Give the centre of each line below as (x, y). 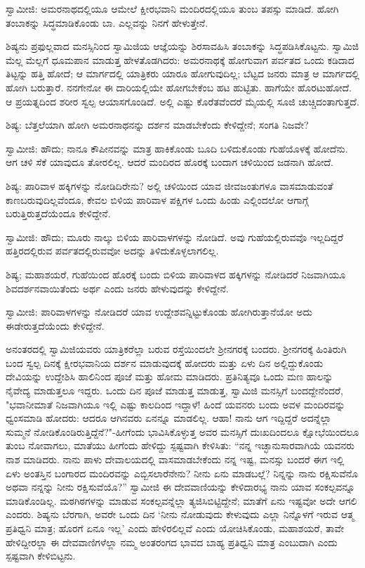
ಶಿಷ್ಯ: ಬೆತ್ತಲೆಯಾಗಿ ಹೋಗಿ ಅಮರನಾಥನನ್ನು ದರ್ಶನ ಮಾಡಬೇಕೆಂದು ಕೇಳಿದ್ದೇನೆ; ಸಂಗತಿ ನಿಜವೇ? (157, 125)
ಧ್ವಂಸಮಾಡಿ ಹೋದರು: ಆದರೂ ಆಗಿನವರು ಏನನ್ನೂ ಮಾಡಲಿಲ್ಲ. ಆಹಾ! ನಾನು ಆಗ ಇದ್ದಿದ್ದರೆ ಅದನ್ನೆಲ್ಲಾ (169, 418)
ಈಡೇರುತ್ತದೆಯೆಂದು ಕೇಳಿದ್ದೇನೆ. (55, 325)
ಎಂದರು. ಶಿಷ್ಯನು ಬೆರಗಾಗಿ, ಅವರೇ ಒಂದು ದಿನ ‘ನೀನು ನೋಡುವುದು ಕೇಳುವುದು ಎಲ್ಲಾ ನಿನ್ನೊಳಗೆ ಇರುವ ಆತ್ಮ (180, 514)
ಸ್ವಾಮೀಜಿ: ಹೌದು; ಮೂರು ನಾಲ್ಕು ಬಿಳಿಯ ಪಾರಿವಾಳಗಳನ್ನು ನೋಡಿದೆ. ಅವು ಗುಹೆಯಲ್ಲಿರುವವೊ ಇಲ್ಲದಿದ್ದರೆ (175, 237)
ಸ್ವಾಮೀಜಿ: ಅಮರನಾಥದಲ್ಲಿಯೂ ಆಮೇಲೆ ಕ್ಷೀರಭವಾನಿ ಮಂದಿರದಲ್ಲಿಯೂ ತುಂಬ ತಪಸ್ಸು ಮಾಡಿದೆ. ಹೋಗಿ (172, 8)
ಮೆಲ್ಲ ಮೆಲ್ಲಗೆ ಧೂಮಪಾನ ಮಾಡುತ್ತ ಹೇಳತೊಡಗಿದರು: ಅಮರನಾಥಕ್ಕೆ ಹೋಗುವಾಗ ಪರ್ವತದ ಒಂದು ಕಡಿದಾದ (180, 59)
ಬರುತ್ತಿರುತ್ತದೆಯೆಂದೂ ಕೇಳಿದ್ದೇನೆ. (58, 213)
